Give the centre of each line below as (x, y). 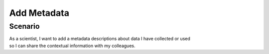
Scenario (24, 26)
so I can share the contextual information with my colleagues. (72, 46)
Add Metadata (39, 13)
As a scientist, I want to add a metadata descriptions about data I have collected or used (100, 39)
